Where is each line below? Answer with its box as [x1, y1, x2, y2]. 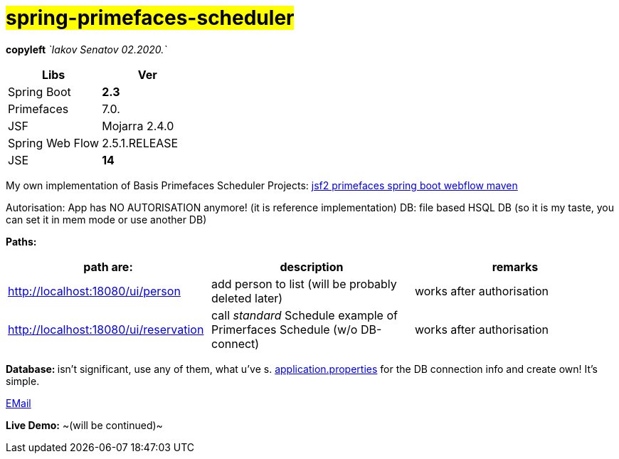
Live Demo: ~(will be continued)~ [6, 418, 163, 431]
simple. [6, 374, 40, 387]
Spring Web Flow [8, 135, 100, 150]
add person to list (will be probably [211, 276, 397, 291]
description [280, 259, 344, 274]
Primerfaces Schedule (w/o [211, 322, 358, 337]
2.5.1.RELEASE [102, 135, 179, 150]
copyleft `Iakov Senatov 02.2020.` [6, 43, 167, 56]
